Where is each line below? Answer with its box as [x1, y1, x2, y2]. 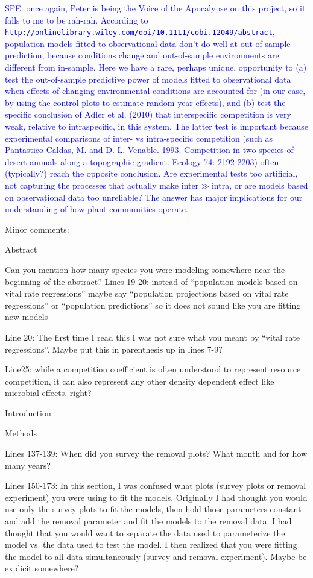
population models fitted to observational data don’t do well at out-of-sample [5, 37, 291, 49]
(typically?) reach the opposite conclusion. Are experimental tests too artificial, [5, 167, 298, 180]
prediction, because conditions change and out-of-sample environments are [5, 49, 279, 61]
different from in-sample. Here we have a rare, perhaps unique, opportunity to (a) [5, 61, 307, 74]
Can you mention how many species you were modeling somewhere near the [5, 263, 285, 275]
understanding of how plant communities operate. [5, 203, 188, 215]
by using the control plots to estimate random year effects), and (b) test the [5, 96, 286, 108]
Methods [5, 427, 37, 439]
